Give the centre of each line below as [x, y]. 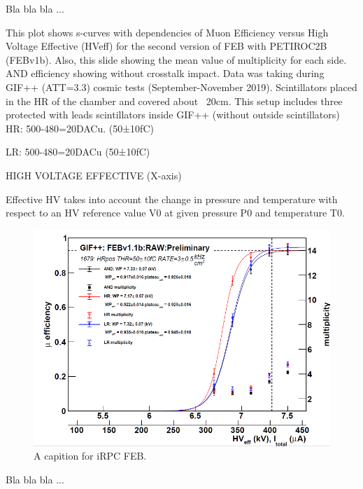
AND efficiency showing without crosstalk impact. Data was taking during [165, 73]
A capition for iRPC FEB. [90, 456]
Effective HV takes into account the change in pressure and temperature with [172, 199]
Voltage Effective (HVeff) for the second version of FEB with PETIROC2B [166, 46]
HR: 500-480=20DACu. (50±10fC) [80, 128]
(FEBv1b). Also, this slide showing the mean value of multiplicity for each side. [176, 59]
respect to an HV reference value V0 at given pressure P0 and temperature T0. [175, 213]
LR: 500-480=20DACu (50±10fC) [78, 152]
